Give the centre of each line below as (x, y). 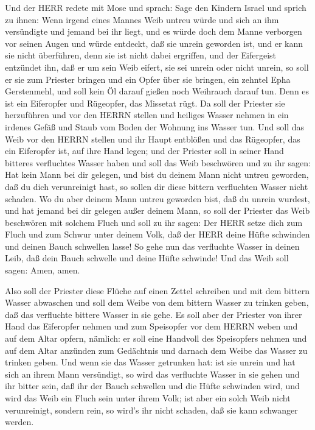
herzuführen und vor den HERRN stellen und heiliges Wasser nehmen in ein (147, 115)
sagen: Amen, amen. (43, 270)
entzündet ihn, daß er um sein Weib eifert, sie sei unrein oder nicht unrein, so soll (157, 67)
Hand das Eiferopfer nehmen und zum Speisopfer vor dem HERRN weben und (151, 326)
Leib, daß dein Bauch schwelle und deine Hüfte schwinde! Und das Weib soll (147, 258)
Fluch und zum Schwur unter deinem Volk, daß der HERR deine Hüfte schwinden (157, 234)
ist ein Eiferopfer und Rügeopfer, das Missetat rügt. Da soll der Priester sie (145, 103)
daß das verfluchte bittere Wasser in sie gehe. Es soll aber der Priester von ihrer (154, 314)
